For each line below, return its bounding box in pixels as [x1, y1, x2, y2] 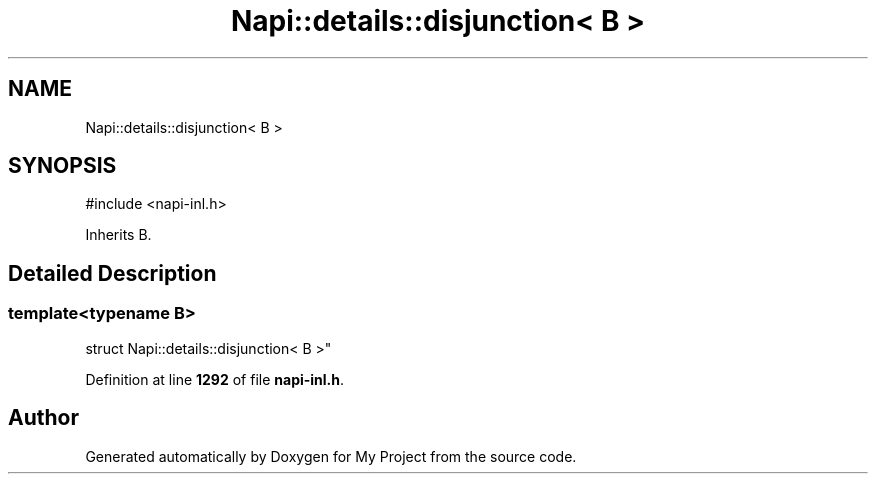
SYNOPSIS [8, 153, 117, 179]
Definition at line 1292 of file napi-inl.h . [85, 370, 345, 388]
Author [8, 405, 79, 431]
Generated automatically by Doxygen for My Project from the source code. [85, 447, 577, 465]
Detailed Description [8, 260, 217, 286]
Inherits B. [85, 226, 152, 244]
